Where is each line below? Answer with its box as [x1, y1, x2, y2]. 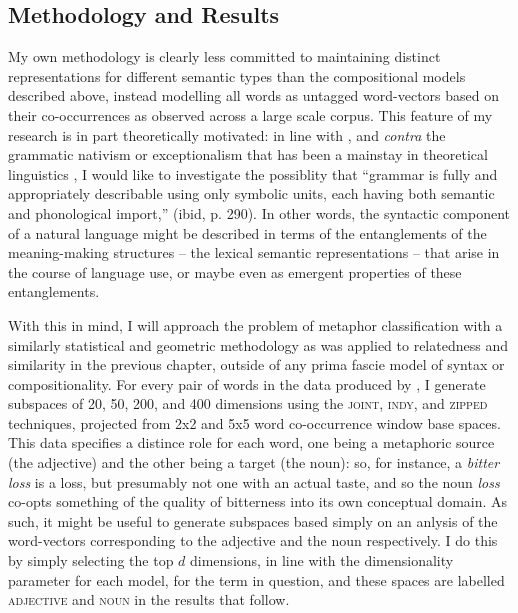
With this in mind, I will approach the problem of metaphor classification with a [8, 314, 503, 335]
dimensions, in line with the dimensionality [190, 550, 454, 571]
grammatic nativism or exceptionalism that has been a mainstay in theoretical [8, 144, 488, 165]
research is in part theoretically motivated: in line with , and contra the [8, 124, 446, 145]
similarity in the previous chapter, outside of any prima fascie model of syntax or [8, 354, 505, 375]
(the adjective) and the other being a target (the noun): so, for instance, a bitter [8, 452, 500, 473]
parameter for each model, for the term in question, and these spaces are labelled [8, 569, 505, 590]
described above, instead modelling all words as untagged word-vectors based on [8, 85, 499, 106]
